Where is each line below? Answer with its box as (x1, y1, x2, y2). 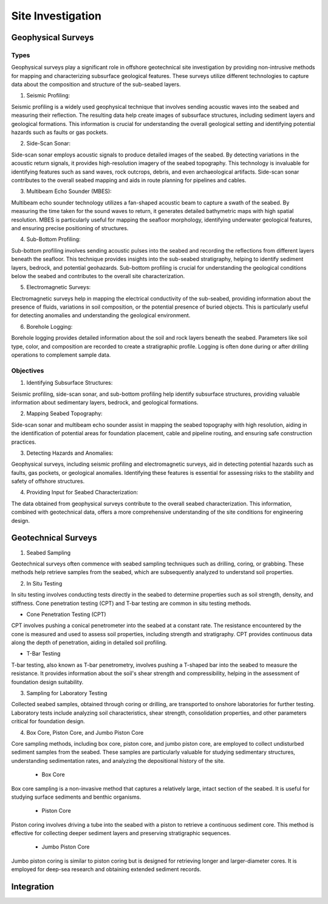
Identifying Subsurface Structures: (26, 379, 113, 387)
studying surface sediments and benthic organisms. (11, 793, 142, 801)
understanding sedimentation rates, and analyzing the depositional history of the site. (11, 757, 225, 764)
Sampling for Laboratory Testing (26, 690, 108, 697)
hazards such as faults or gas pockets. (11, 128, 108, 136)
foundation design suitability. (11, 678, 84, 685)
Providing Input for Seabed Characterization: (26, 489, 138, 496)
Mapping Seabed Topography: (26, 410, 103, 417)
